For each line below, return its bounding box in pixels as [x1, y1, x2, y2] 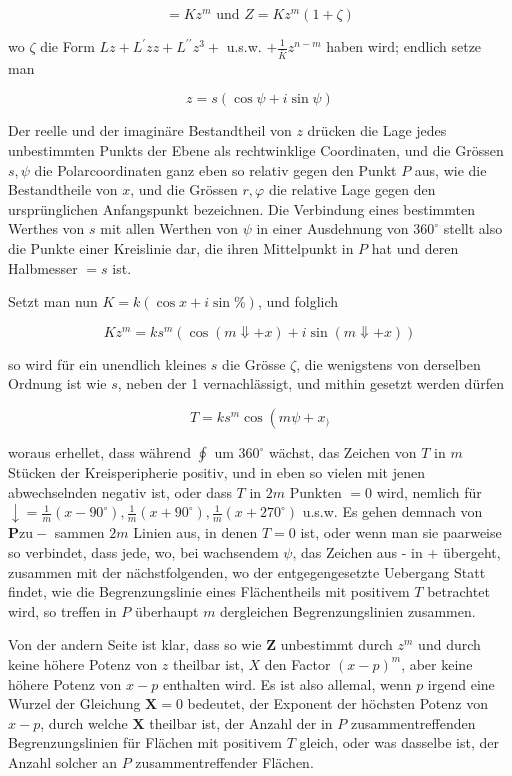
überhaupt [134, 600, 199, 621]
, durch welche [40, 712, 128, 733]
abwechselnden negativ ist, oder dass [8, 481, 232, 502]
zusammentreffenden [350, 712, 476, 733]
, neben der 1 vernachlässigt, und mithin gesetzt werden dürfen [117, 373, 504, 394]
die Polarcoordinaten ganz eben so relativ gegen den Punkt [34, 159, 397, 180]
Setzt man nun [8, 291, 98, 312]
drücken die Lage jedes [307, 120, 447, 141]
